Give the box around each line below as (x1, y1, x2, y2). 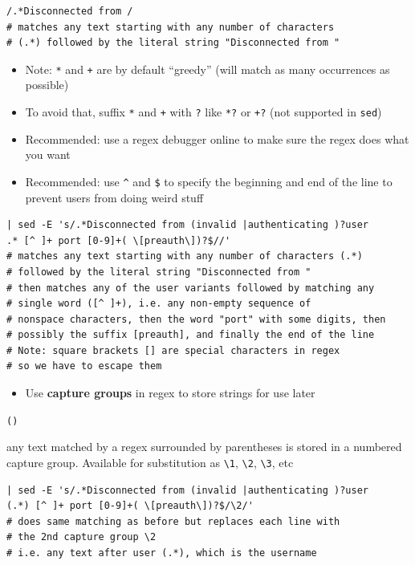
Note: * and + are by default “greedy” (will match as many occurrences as (25, 60, 390, 77)
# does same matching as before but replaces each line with (6, 515, 340, 527)
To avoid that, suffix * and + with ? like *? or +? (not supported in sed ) (25, 104, 382, 120)
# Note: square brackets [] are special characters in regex (6, 344, 340, 356)
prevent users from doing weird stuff (25, 189, 204, 205)
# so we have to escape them (6, 360, 162, 372)
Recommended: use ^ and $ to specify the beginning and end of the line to (25, 173, 393, 189)
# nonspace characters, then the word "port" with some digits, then (6, 313, 386, 325)
